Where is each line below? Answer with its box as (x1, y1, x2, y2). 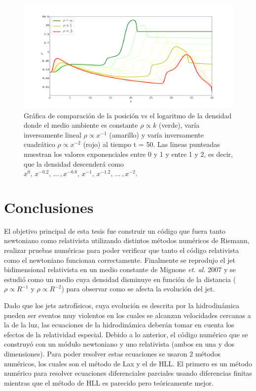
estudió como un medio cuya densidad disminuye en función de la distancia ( (4, 274, 236, 284)
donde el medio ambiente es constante (24, 120, 138, 130)
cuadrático (24, 139, 55, 149)
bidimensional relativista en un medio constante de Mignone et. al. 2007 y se (4, 264, 236, 275)
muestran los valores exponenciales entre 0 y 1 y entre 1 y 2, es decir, (24, 148, 233, 159)
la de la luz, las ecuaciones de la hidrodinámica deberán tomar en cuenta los (4, 320, 234, 330)
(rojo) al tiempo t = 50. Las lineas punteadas (83, 139, 220, 149)
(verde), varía (159, 120, 200, 130)
